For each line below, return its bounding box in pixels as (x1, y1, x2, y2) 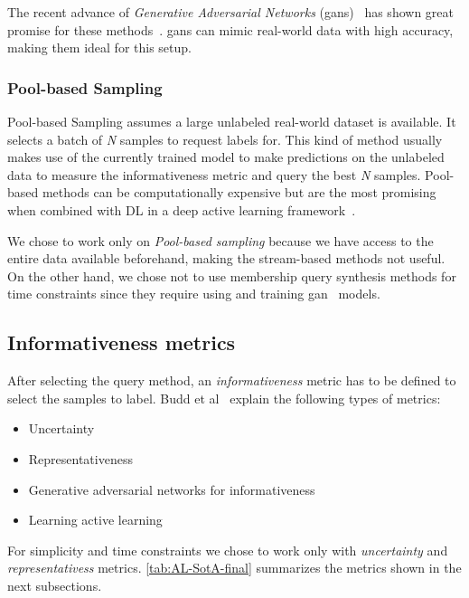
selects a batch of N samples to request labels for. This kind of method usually (7, 129, 443, 148)
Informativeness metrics (7, 328, 236, 356)
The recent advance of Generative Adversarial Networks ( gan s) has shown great (7, 3, 454, 21)
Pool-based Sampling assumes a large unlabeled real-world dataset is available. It (7, 112, 456, 130)
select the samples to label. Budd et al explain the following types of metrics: (7, 388, 441, 407)
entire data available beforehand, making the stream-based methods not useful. (7, 249, 446, 268)
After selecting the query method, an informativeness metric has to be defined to (7, 371, 456, 390)
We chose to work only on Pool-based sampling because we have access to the (7, 231, 434, 250)
